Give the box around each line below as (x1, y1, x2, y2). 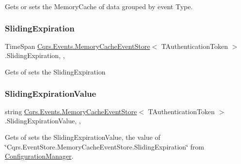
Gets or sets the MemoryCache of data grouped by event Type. (5, 1, 193, 11)
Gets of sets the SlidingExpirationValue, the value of (5, 132, 161, 142)
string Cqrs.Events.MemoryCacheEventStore (5, 106, 137, 116)
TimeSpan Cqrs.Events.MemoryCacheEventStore (5, 41, 150, 51)
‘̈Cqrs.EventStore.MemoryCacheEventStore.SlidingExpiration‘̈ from (5, 141, 204, 151)
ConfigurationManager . (5, 151, 74, 161)
